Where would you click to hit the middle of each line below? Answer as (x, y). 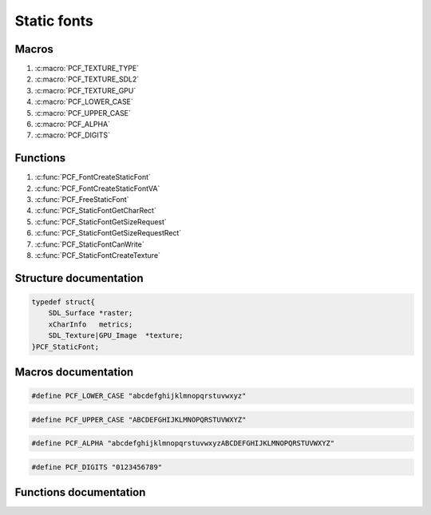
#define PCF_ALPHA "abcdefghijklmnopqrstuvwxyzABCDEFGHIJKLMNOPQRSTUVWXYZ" (183, 444)
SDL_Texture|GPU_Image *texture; (116, 336)
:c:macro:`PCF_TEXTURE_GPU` (85, 90)
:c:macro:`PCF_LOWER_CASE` (84, 102)
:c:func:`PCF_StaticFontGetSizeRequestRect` (108, 233)
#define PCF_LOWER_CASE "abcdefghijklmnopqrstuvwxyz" (139, 396)
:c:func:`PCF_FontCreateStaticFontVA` (97, 188)
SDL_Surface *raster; (91, 313)
